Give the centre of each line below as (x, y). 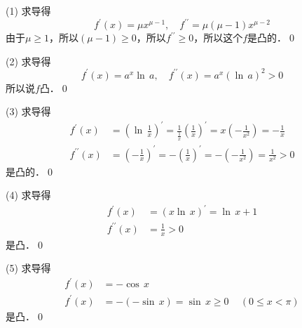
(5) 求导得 (28, 268)
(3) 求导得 (28, 111)
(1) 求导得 (28, 11)
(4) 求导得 (28, 195)
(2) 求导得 (28, 61)
